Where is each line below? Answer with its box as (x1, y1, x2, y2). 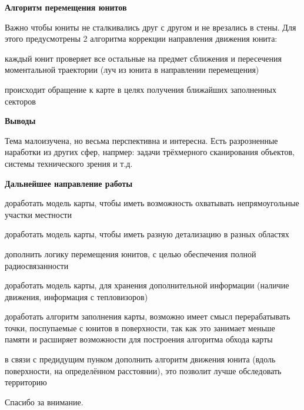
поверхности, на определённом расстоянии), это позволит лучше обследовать (5, 364, 282, 377)
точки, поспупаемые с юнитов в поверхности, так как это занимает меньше (5, 321, 275, 334)
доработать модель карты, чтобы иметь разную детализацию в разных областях (5, 228, 289, 240)
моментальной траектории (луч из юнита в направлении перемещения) (5, 63, 259, 76)
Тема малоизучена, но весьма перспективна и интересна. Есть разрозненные (5, 134, 278, 146)
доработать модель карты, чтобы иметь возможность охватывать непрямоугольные (5, 197, 299, 209)
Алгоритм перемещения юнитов (5, 1, 127, 13)
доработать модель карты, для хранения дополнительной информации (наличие (5, 279, 289, 291)
